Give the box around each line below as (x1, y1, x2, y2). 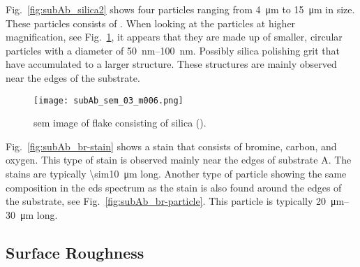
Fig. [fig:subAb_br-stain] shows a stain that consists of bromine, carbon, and (6, 138, 337, 153)
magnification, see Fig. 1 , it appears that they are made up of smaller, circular (6, 29, 343, 44)
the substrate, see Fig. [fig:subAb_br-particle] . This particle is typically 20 (6, 194, 326, 208)
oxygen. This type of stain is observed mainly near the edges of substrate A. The (6, 152, 352, 167)
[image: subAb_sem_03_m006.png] (33, 95, 183, 106)
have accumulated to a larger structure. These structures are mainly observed (6, 57, 337, 71)
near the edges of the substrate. (6, 70, 140, 85)
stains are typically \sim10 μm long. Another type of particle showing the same (6, 166, 347, 180)
